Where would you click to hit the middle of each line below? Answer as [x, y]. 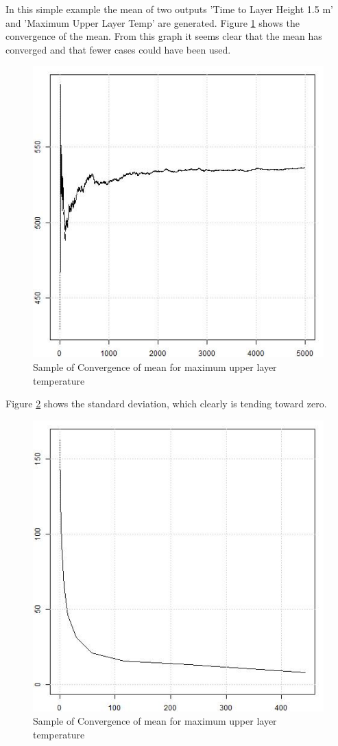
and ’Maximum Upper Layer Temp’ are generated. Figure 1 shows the [153, 22]
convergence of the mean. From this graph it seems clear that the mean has [164, 36]
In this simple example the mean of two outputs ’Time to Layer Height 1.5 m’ [169, 9]
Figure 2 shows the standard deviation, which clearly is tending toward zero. [166, 404]
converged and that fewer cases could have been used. [118, 49]
